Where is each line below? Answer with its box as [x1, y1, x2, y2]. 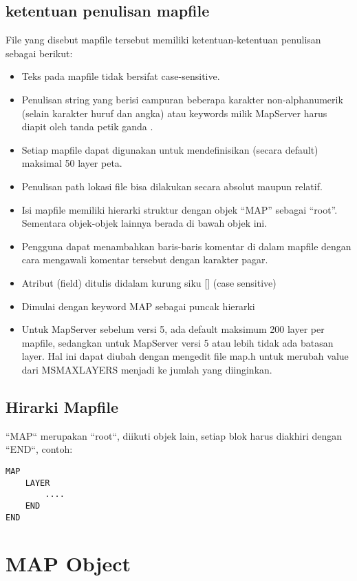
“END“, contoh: [6, 442, 73, 456]
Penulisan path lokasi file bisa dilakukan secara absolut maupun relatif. [21, 179, 323, 193]
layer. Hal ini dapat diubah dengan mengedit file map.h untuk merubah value [21, 349, 349, 363]
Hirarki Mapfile [6, 396, 119, 417]
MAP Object [6, 549, 131, 578]
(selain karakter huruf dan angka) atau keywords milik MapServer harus [21, 105, 327, 120]
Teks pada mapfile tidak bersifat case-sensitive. [21, 69, 220, 83]
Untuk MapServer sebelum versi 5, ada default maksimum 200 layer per [21, 322, 325, 336]
